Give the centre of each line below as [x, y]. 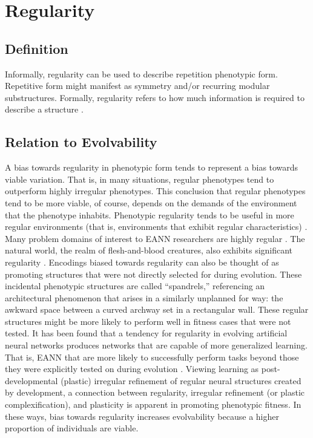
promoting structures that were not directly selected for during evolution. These [153, 274]
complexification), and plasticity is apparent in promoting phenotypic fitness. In [153, 404]
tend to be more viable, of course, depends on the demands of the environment [151, 202]
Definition [37, 48]
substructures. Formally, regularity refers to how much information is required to [155, 97]
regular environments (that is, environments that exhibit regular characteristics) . [156, 227]
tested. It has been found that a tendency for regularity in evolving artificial [146, 333]
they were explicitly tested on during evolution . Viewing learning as [132, 369]
